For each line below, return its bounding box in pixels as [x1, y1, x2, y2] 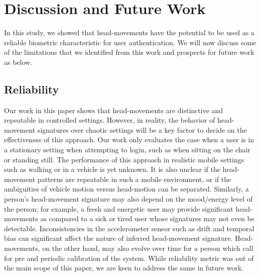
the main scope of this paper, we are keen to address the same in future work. [4, 262, 243, 273]
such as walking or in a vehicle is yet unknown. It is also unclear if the [4, 164, 220, 174]
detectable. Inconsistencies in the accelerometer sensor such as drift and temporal [4, 223, 254, 233]
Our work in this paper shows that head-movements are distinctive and [4, 105, 223, 115]
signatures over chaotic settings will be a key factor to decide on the [37, 124, 247, 135]
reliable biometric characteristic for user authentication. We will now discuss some [4, 37, 256, 47]
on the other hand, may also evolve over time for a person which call [42, 243, 253, 253]
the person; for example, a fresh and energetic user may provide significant [4, 203, 233, 214]
